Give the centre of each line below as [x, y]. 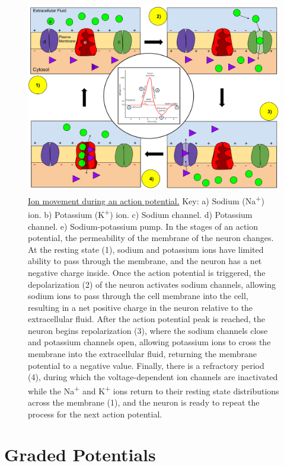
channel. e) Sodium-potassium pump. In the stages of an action [143, 226]
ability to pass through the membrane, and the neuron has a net [145, 261]
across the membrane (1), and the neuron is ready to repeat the [144, 402]
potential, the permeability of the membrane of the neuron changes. [151, 238]
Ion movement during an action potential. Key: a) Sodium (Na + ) [146, 200]
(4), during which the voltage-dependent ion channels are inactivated [153, 377]
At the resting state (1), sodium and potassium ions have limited [146, 249]
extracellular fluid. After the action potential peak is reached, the [147, 319]
